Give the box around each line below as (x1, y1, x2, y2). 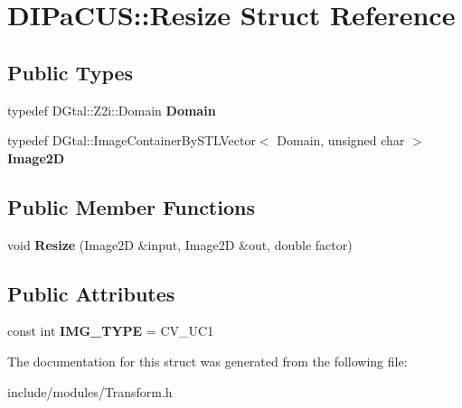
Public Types (7, 58, 134, 86)
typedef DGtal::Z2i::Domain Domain (7, 100, 216, 119)
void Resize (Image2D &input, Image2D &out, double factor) (7, 235, 353, 254)
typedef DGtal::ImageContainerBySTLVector (7, 131, 256, 150)
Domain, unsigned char (277, 131, 405, 150)
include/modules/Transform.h (7, 382, 173, 401)
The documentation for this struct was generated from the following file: (7, 351, 408, 370)
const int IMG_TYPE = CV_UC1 (7, 321, 214, 340)
